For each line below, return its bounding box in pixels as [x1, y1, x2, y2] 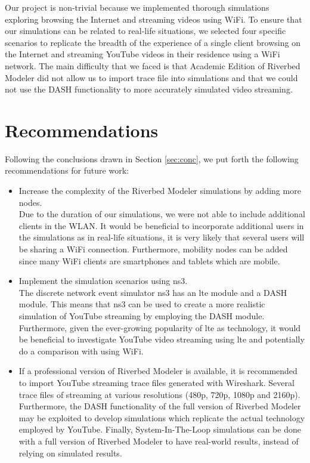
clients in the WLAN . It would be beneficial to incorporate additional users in [18, 219, 304, 231]
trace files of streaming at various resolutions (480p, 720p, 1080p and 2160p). [18, 388, 300, 400]
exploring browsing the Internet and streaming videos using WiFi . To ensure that [5, 13, 302, 25]
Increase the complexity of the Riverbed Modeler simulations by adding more [18, 184, 301, 197]
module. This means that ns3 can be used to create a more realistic [18, 298, 265, 310]
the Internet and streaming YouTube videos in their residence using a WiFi [5, 48, 280, 60]
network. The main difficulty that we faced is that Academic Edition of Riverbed [5, 59, 300, 72]
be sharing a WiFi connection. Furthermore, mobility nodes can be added [18, 243, 288, 255]
